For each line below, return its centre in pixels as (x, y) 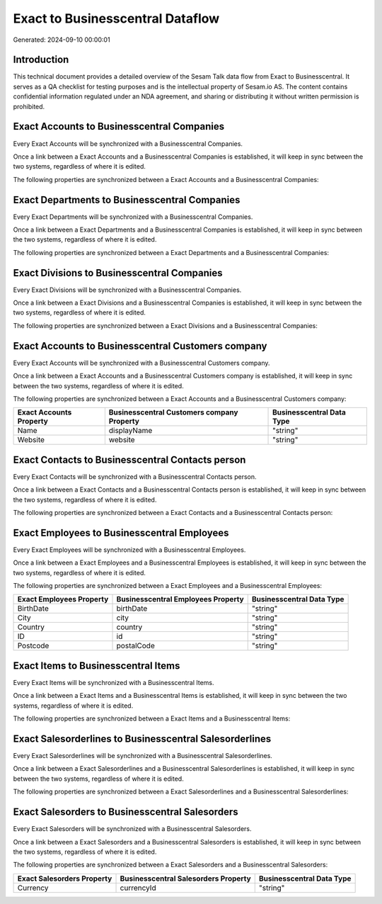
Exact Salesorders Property (65, 878)
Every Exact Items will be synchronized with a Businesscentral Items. (114, 683)
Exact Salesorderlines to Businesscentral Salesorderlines (142, 739)
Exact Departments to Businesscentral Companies (127, 199)
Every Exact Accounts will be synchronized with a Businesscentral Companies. (128, 143)
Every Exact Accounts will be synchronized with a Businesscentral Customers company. (141, 363)
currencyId (138, 888)
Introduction (41, 60)
